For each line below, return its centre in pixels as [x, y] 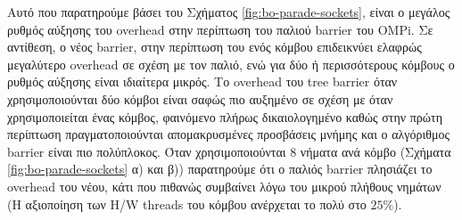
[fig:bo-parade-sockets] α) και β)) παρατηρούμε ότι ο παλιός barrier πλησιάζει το [220, 169]
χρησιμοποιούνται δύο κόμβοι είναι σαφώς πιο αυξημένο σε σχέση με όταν [200, 98]
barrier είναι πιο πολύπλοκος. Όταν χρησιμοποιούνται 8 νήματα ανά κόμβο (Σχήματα [229, 151]
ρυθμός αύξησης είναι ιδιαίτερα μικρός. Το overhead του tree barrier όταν [202, 81]
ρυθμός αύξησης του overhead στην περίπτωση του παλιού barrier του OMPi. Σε [220, 29]
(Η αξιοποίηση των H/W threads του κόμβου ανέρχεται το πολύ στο [187, 204]
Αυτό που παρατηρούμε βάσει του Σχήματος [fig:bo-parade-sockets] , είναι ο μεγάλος [229, 12]
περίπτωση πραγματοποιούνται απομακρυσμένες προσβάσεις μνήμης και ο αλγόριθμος [229, 134]
